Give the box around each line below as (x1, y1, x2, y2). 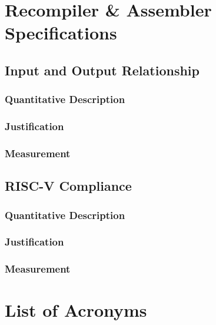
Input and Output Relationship (5, 61, 200, 79)
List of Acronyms (5, 298, 147, 322)
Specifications (5, 21, 117, 45)
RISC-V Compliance (5, 177, 132, 195)
